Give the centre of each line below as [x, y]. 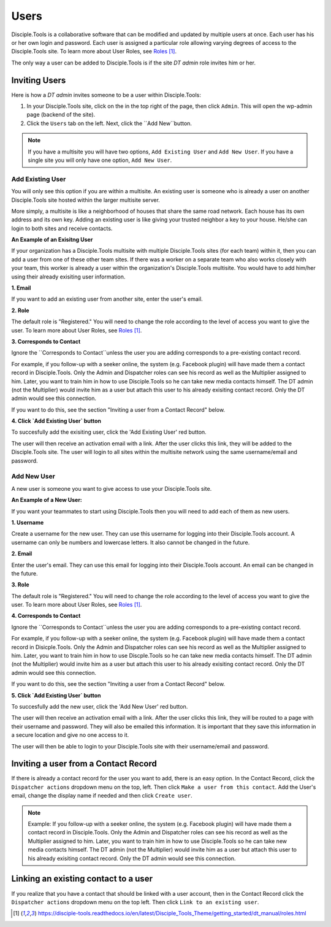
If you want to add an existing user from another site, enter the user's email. [107, 299]
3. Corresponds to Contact [46, 341]
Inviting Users [39, 80]
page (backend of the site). [61, 115]
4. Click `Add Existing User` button [56, 421]
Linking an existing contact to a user [82, 879]
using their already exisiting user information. [68, 277]
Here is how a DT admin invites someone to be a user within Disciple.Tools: [106, 94]
